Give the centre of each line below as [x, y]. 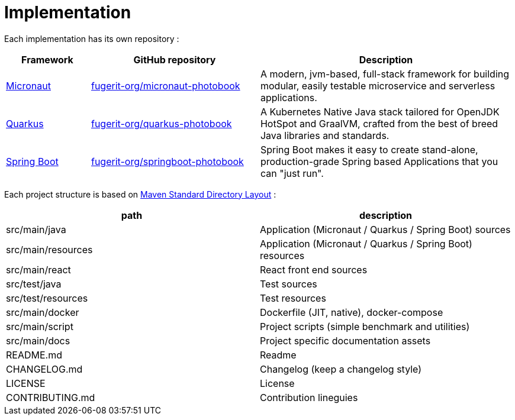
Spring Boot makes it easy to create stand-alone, [369, 149]
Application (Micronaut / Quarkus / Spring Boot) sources [385, 229]
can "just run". [292, 173]
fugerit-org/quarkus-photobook [161, 123]
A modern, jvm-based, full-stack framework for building [385, 74]
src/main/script [40, 326]
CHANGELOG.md [44, 369]
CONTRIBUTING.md [51, 397]
